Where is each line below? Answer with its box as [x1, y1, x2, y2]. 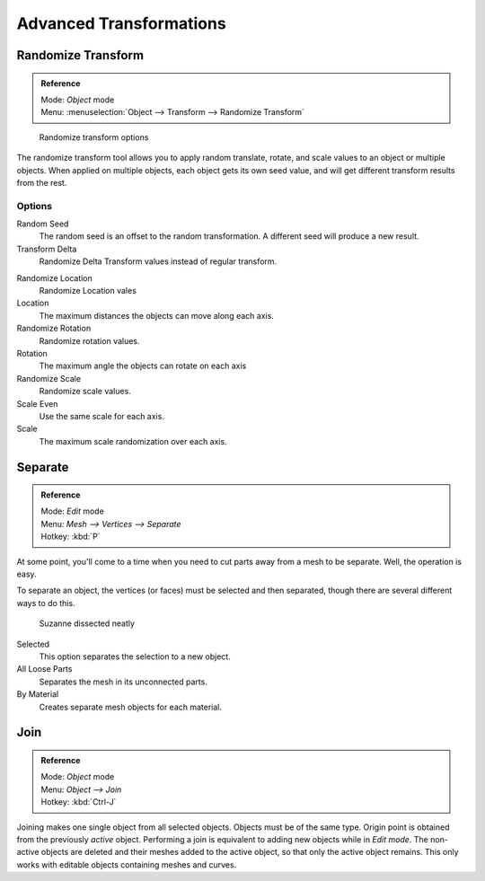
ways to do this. [16, 597, 75, 608]
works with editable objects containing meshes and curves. [16, 859, 237, 870]
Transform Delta [16, 243, 77, 254]
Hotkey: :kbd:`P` [40, 531, 101, 542]
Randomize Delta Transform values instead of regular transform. [39, 256, 278, 267]
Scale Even [16, 398, 58, 409]
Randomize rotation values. [39, 335, 140, 346]
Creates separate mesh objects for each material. [39, 701, 223, 712]
